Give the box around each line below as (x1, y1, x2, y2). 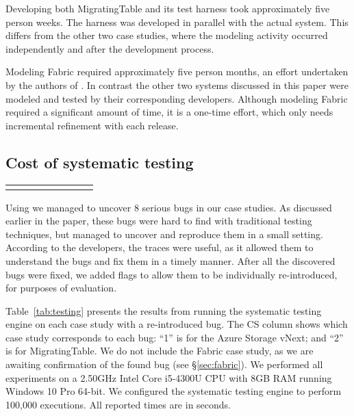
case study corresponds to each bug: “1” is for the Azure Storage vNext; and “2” (5, 330, 344, 344)
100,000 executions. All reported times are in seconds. (5, 397, 231, 411)
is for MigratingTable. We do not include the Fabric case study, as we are (5, 343, 314, 358)
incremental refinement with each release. (5, 118, 179, 132)
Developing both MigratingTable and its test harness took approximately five (5, 1, 330, 15)
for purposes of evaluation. (5, 281, 117, 295)
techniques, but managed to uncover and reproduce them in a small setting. (5, 226, 323, 241)
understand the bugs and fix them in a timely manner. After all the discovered (5, 253, 336, 268)
